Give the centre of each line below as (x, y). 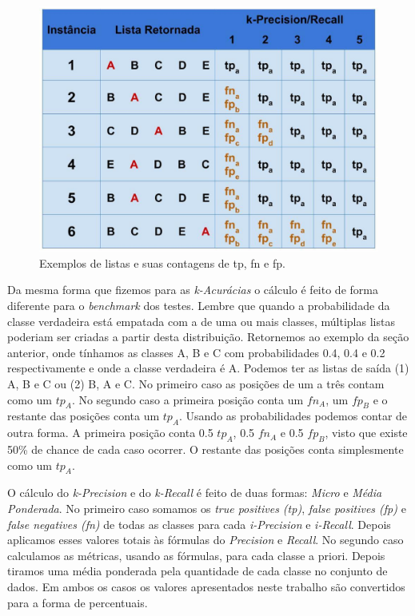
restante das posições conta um (84, 416)
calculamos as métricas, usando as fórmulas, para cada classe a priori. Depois (196, 555)
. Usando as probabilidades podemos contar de (293, 416)
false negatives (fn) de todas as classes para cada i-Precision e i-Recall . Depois (199, 524)
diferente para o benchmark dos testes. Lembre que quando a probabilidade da (199, 306)
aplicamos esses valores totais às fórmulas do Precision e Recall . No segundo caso (206, 540)
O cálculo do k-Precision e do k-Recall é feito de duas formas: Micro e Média (195, 493)
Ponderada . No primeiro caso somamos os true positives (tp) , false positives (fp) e (207, 508)
